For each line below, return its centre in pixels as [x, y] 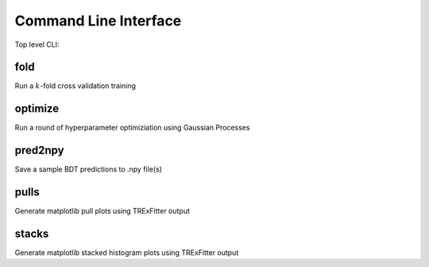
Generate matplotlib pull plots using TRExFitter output [102, 211]
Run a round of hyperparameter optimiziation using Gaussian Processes [132, 128]
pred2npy [39, 151]
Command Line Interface [98, 21]
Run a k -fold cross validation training [75, 86]
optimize [37, 108]
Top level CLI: [37, 44]
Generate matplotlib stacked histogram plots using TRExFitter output [127, 253]
